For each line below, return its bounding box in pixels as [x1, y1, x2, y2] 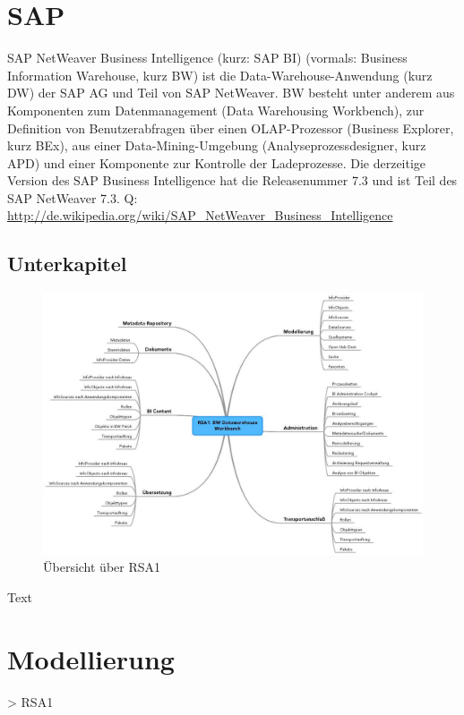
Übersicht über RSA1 [43, 558, 161, 576]
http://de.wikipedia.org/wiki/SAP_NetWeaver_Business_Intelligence [7, 206, 393, 225]
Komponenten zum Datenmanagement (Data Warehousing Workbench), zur [7, 100, 425, 119]
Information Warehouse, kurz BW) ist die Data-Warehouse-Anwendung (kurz [7, 65, 433, 84]
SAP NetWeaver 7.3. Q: [7, 188, 138, 207]
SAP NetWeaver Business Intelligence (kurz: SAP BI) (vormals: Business [7, 48, 408, 67]
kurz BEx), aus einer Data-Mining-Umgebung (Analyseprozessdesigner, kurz [7, 136, 426, 155]
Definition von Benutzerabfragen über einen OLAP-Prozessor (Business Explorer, [7, 118, 454, 137]
